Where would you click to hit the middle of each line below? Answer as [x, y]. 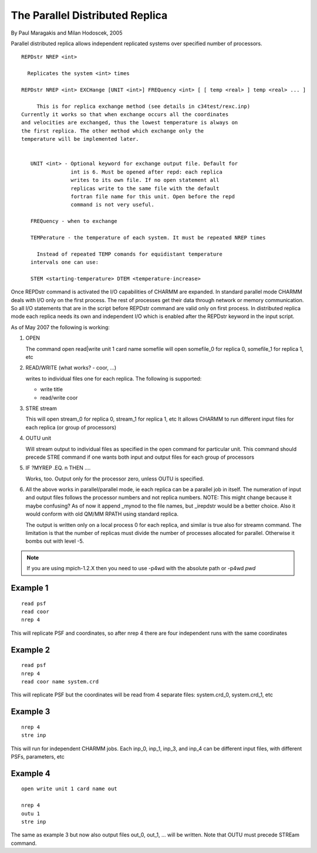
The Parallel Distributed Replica [89, 15]
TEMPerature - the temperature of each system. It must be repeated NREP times [148, 237]
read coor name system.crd [60, 681]
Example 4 [31, 774]
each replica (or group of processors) [71, 427]
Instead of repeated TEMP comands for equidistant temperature [129, 254]
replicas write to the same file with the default [145, 188]
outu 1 [31, 813]
